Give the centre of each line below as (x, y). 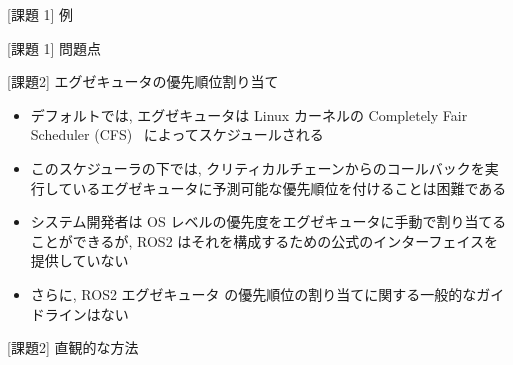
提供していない (79, 260)
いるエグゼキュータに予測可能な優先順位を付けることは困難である (289, 187)
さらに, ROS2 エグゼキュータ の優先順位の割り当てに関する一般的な (253, 293)
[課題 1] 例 (40, 14)
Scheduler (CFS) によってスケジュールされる (177, 134)
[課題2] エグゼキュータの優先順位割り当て (143, 81)
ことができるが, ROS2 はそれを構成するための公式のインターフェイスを (264, 240)
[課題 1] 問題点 (54, 47)
